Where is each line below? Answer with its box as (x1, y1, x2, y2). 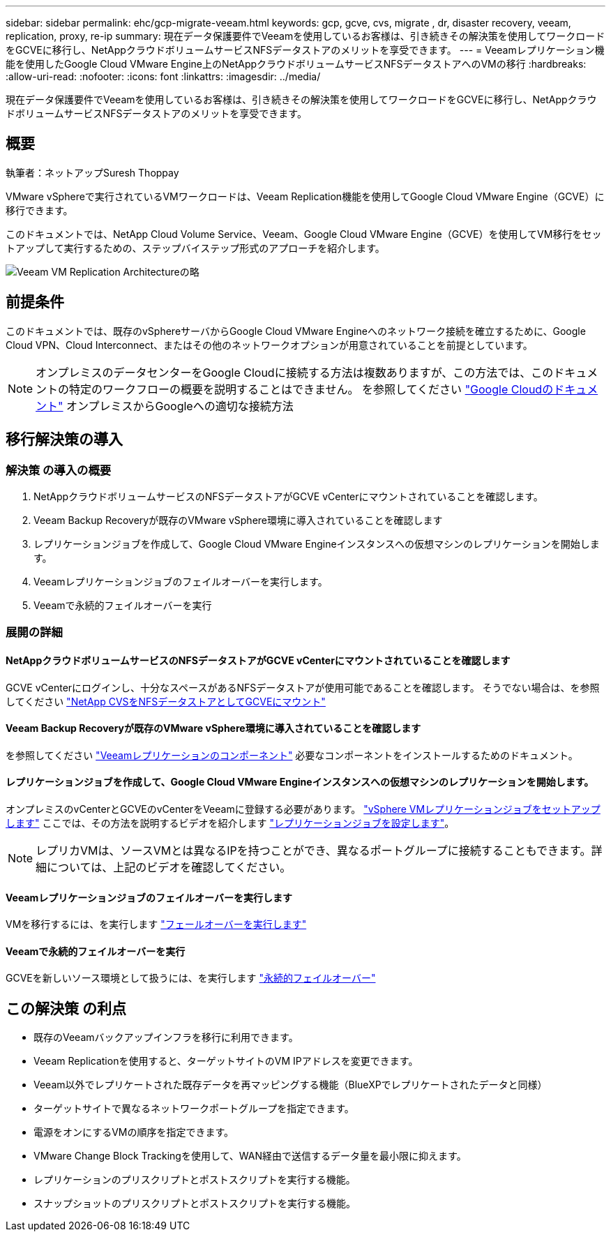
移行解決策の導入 (6, 430, 123, 449)
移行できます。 (6, 204, 73, 216)
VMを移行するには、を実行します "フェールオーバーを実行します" (6, 918, 307, 931)
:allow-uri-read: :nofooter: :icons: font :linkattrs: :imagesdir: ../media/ (6, 70, 321, 82)
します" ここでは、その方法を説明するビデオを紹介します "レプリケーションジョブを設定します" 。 (6, 816, 455, 829)
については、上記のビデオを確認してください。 (47, 860, 292, 874)
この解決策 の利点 (6, 999, 126, 1017)
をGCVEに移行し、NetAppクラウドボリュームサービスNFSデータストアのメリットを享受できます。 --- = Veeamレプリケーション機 (6, 44, 605, 56)
